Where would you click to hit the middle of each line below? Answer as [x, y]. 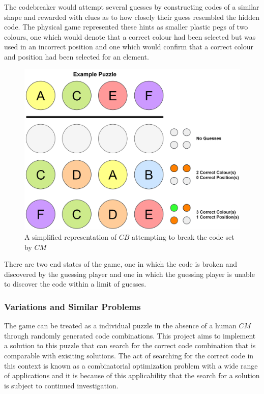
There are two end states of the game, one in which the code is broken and [121, 264]
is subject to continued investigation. [61, 385]
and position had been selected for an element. [77, 56]
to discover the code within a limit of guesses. [75, 284]
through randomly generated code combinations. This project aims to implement [130, 335]
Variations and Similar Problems [72, 306]
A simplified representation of [71, 237]
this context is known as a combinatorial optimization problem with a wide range [131, 365]
